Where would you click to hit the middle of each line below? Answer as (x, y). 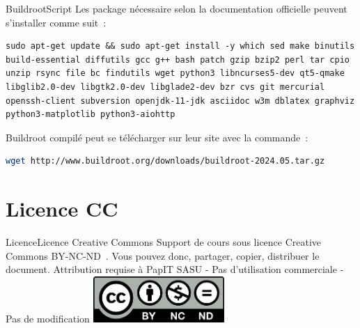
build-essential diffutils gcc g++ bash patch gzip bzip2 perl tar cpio (178, 60)
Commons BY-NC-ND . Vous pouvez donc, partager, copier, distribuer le (163, 255)
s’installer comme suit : (56, 22)
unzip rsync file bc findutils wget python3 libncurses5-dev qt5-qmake (175, 73)
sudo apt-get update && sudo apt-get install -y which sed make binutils (180, 46)
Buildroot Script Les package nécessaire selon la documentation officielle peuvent (177, 8)
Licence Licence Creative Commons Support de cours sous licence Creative (164, 242)
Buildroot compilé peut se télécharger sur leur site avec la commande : (157, 137)
